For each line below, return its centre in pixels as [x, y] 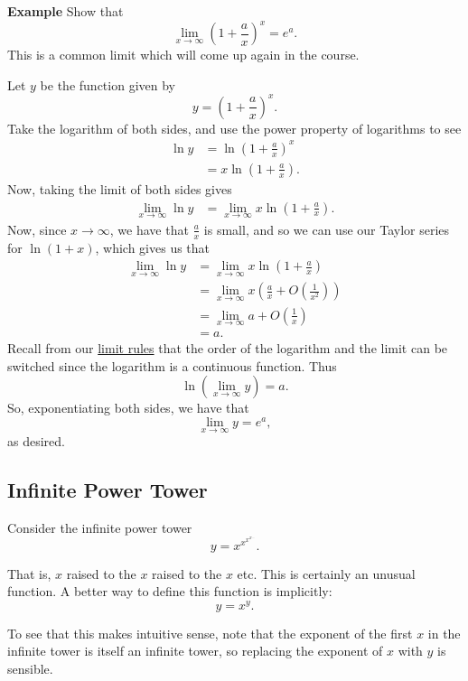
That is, [29, 573]
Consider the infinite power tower [100, 527]
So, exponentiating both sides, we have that [128, 408]
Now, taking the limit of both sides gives [120, 188]
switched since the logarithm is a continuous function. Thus [172, 365]
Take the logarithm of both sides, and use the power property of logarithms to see [234, 128]
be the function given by [108, 84]
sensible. [30, 669]
